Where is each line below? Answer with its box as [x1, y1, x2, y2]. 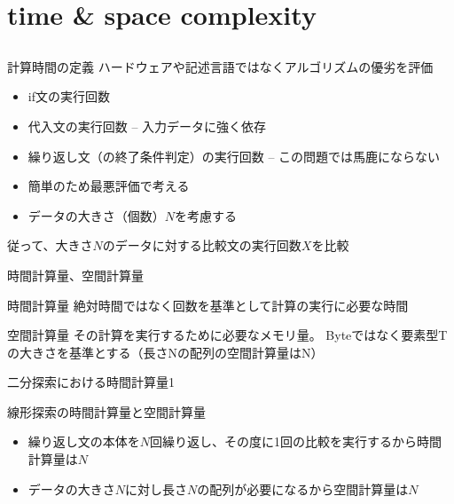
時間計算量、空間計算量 [7, 265, 144, 284]
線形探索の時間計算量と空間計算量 [7, 402, 206, 421]
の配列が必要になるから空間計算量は [197, 479, 409, 498]
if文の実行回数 [27, 87, 110, 106]
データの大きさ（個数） [27, 206, 165, 224]
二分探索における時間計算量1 [7, 373, 175, 391]
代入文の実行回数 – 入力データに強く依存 [27, 116, 267, 135]
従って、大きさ [7, 236, 93, 255]
